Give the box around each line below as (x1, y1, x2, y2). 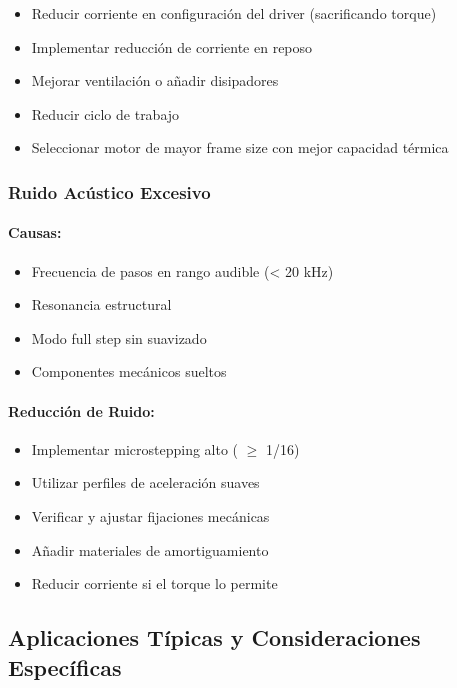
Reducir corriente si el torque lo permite (31, 573, 278, 594)
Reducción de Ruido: (8, 400, 155, 421)
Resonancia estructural (31, 294, 172, 315)
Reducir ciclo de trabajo (31, 103, 180, 124)
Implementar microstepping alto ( (31, 438, 239, 459)
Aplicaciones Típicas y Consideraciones (8, 622, 421, 653)
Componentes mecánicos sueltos (31, 361, 227, 382)
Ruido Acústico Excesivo (8, 179, 211, 204)
